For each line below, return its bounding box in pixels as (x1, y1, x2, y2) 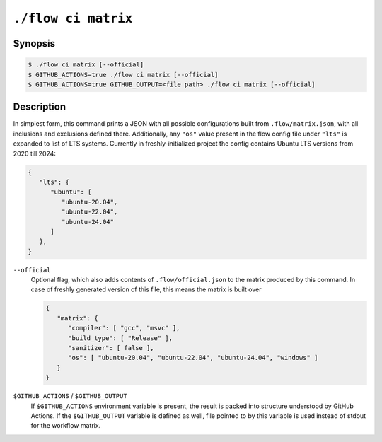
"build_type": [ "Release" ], (68, 334, 173, 342)
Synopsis (13, 37, 56, 50)
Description (13, 101, 66, 113)
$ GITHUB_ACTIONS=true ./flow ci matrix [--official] (28, 71, 219, 78)
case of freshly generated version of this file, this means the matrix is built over (30, 285, 262, 293)
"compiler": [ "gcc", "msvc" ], (68, 324, 180, 332)
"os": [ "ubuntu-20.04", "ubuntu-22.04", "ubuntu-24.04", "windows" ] (68, 354, 318, 362)
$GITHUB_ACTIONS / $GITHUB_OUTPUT (13, 392, 127, 400)
